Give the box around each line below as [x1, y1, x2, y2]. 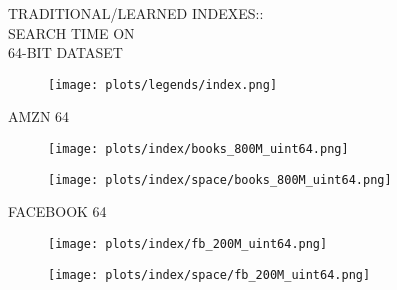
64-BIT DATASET [8, 42, 123, 63]
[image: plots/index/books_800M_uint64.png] [48, 142, 349, 157]
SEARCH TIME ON [8, 22, 135, 43]
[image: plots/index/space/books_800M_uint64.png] [48, 172, 392, 187]
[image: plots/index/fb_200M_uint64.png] [48, 236, 328, 251]
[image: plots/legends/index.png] [48, 77, 278, 92]
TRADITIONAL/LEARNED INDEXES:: [8, 3, 264, 23]
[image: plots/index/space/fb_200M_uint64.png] [48, 267, 371, 282]
